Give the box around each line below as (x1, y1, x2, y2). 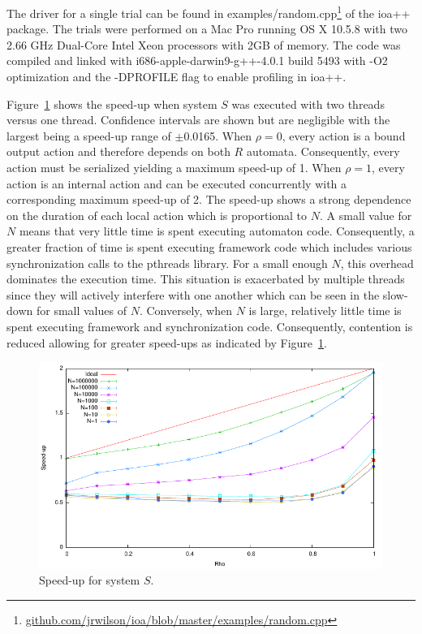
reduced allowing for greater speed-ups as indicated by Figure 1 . (6, 334, 327, 351)
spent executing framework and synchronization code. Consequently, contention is (6, 317, 413, 334)
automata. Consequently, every (246, 143, 400, 160)
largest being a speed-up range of (6, 127, 171, 144)
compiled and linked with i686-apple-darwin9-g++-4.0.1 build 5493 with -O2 (6, 52, 388, 69)
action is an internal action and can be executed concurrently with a (6, 175, 347, 192)
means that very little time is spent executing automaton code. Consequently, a (19, 222, 415, 239)
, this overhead (340, 254, 414, 271)
